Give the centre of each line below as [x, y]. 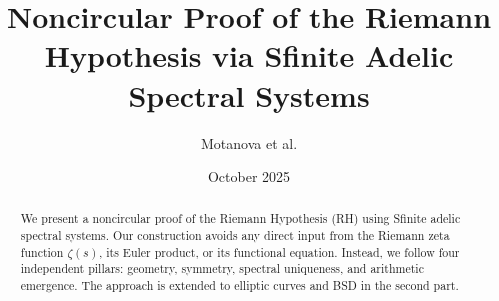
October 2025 [249, 176]
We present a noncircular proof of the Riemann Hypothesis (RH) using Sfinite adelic [240, 218]
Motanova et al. [249, 142]
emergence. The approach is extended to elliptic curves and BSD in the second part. [239, 285]
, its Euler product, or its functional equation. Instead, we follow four [279, 251]
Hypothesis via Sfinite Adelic [249, 55]
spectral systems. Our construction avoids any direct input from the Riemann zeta [235, 235]
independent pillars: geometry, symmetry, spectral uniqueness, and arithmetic [222, 268]
